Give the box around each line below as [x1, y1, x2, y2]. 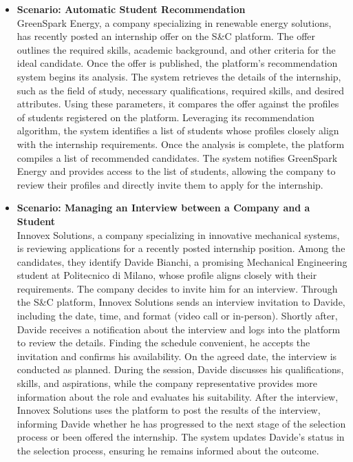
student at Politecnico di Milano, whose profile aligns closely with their [17, 268, 317, 282]
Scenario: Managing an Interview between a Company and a [17, 200, 310, 215]
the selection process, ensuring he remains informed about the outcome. [17, 443, 319, 457]
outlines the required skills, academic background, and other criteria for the [17, 42, 336, 56]
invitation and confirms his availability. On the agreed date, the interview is [17, 348, 337, 363]
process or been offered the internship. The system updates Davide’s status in [17, 430, 345, 444]
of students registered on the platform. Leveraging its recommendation [17, 109, 314, 124]
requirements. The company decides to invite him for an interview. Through [17, 281, 338, 295]
